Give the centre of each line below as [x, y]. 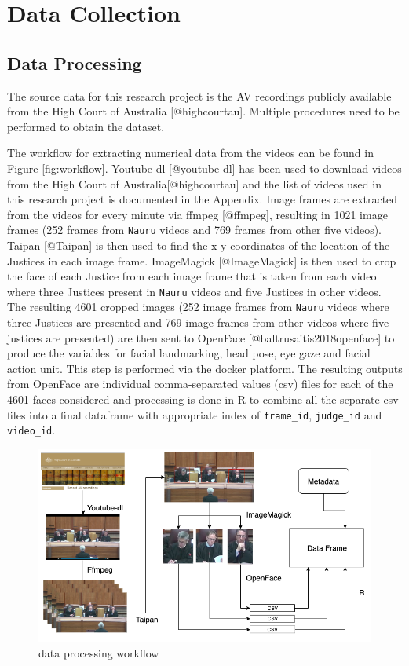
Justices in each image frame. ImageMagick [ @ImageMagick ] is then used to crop [202, 260]
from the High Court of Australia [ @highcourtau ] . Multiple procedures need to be [203, 111]
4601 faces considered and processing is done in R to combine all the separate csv [203, 399]
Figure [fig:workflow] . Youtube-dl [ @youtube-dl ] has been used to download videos [204, 168]
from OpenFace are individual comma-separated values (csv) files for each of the [200, 384]
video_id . [31, 430]
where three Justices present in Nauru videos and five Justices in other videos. [194, 291]
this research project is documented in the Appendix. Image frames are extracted [203, 199]
